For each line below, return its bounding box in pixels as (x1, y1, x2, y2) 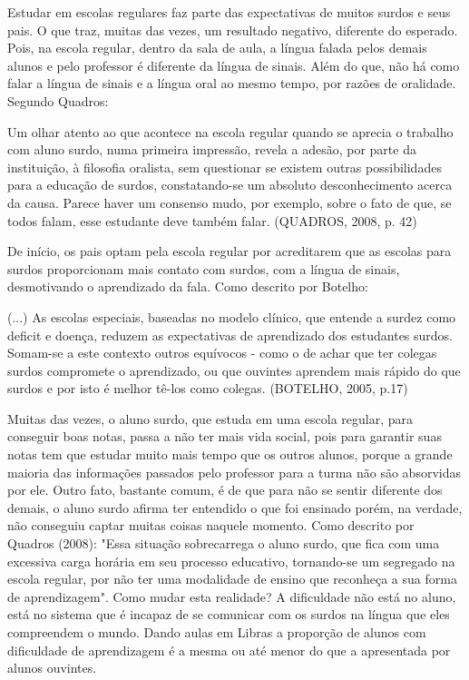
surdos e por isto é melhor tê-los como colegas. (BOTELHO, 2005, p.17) (7, 379, 408, 398)
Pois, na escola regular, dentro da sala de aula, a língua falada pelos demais (7, 38, 427, 57)
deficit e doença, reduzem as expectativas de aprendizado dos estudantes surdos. (7, 325, 454, 344)
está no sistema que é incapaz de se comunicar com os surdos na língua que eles (7, 605, 450, 624)
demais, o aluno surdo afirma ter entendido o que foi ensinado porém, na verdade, (7, 498, 463, 517)
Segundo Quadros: (7, 91, 109, 110)
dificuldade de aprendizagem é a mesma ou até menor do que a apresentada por (7, 640, 451, 659)
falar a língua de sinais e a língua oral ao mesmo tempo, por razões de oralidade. (7, 74, 456, 93)
